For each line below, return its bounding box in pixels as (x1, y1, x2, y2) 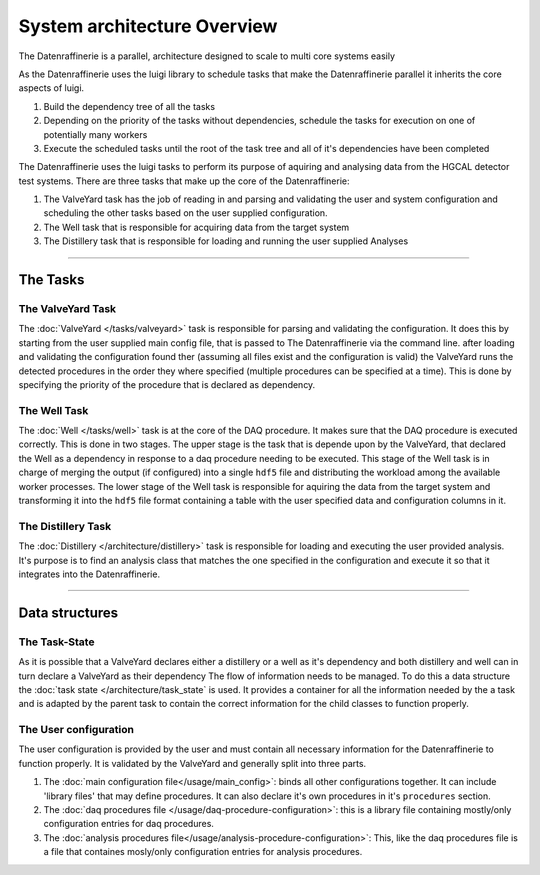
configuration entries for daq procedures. (43, 818, 215, 830)
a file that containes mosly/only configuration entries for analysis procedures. (43, 846, 363, 858)
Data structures (18, 604, 119, 621)
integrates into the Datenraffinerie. (18, 568, 160, 580)
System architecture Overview (18, 15, 278, 37)
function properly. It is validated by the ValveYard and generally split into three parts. (18, 757, 367, 769)
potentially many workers (43, 128, 148, 140)
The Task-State (18, 635, 95, 649)
